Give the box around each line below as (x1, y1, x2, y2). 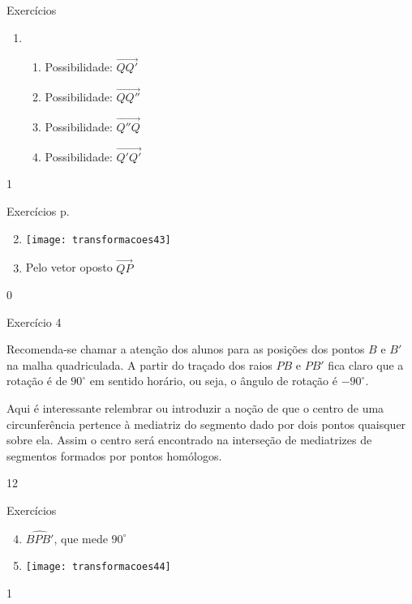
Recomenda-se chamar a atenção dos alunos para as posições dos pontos (6, 341, 365, 358)
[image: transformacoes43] (25, 233, 171, 246)
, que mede (54, 529, 108, 546)
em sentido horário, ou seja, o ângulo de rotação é (89, 372, 337, 389)
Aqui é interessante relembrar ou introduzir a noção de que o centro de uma (6, 400, 384, 417)
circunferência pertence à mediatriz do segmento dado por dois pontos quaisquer (6, 415, 406, 432)
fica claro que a (328, 356, 404, 373)
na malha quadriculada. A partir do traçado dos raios (6, 356, 273, 373)
